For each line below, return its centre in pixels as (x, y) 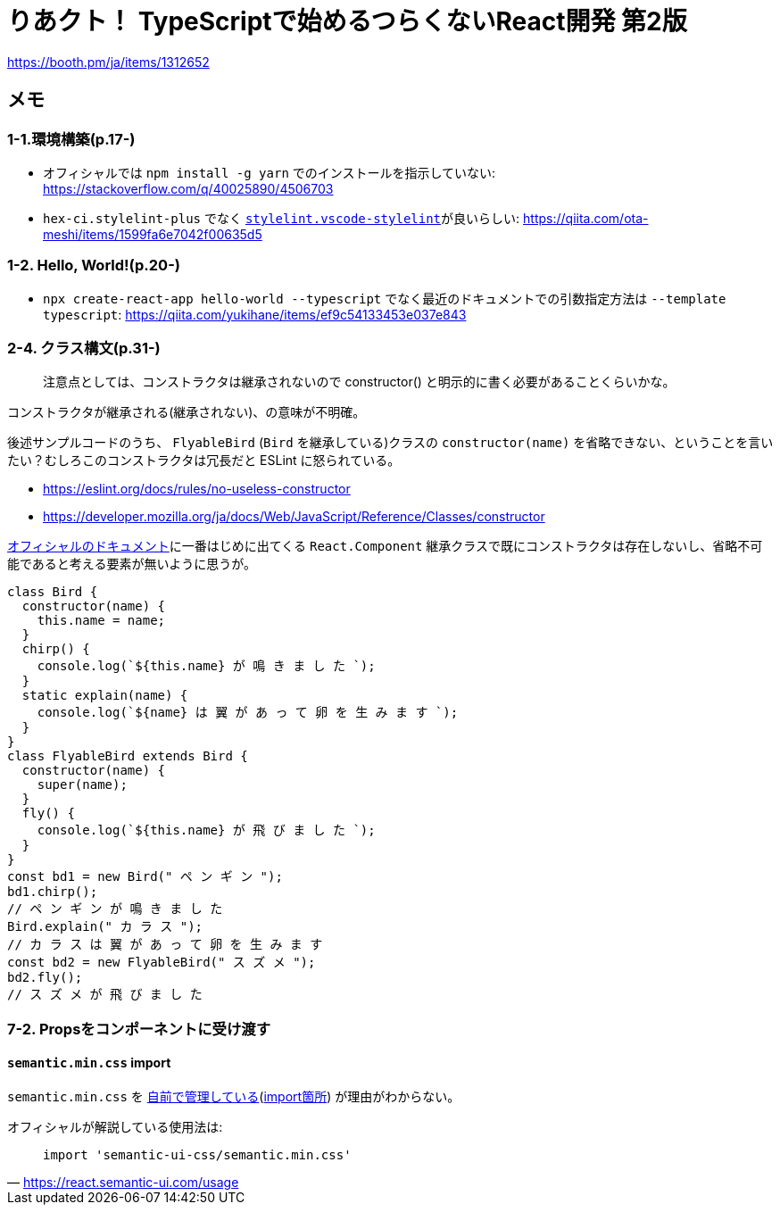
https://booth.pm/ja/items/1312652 (108, 62)
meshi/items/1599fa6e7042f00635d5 (153, 234)
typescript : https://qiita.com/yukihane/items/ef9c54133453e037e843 (255, 314)
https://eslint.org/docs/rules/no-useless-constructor (197, 489)
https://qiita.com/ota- (586, 218)
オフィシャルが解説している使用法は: (115, 1127)
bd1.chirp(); (53, 892)
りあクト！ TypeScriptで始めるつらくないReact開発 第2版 (347, 21)
